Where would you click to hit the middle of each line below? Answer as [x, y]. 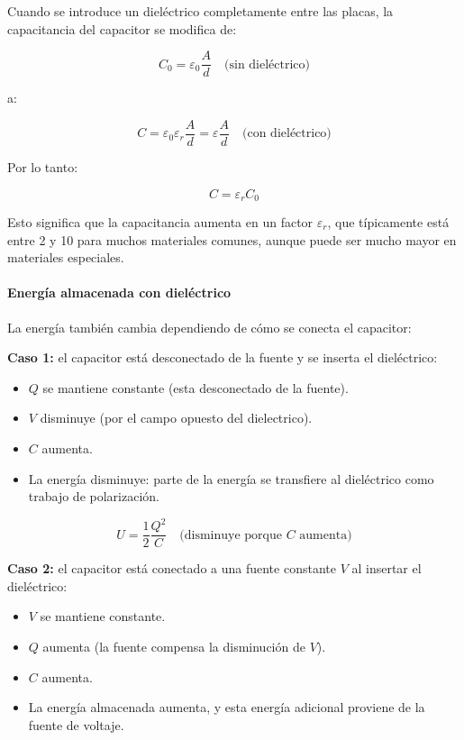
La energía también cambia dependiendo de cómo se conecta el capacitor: [209, 327]
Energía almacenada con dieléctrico [119, 292]
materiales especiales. [66, 257]
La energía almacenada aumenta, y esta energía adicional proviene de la [227, 707]
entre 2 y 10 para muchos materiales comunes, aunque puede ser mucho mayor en [232, 239]
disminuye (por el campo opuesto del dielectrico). [176, 418]
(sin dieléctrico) [268, 64]
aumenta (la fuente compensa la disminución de [174, 647]
